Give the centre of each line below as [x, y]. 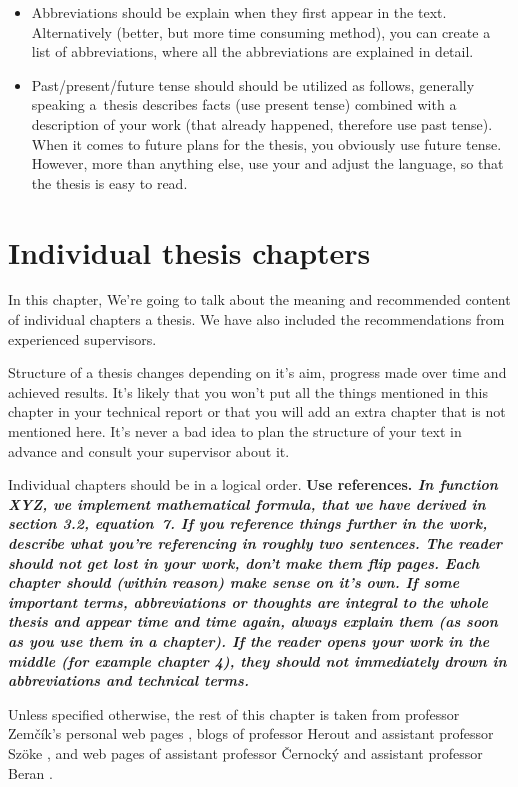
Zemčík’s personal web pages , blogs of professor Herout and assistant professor [251, 733]
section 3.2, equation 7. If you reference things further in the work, [248, 523]
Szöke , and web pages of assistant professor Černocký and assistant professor [245, 752]
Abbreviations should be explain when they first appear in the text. [239, 12]
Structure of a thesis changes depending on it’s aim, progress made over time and [257, 372]
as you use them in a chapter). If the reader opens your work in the [249, 640]
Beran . [30, 772]
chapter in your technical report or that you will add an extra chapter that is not [257, 411]
